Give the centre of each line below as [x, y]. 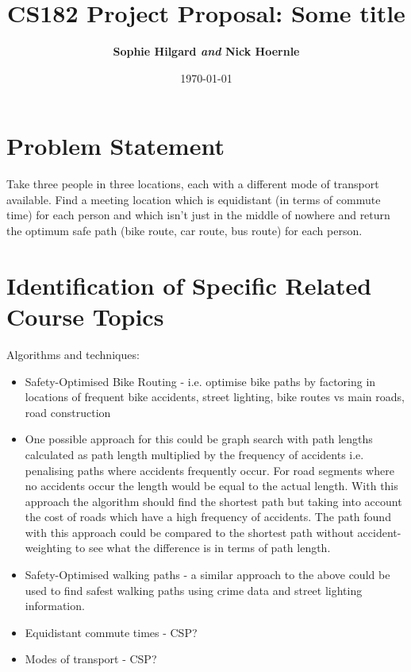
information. [55, 606]
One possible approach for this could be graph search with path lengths [199, 439]
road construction [68, 412]
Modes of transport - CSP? [91, 659]
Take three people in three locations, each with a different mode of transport [193, 184]
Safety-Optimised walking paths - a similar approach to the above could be [207, 575]
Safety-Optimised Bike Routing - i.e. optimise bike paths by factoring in [200, 381]
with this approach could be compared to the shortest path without [189, 532]
